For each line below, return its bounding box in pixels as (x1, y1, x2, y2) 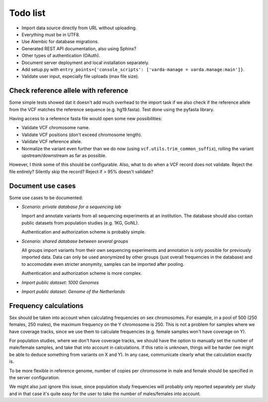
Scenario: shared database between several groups (21, 238, 129, 244)
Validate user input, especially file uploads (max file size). (21, 74, 139, 80)
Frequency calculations (9, 301, 84, 310)
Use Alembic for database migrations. (21, 39, 99, 45)
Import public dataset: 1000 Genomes (21, 279, 99, 285)
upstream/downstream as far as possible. (21, 152, 107, 159)
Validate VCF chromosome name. (21, 125, 90, 131)
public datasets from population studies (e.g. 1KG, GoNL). (21, 220, 139, 226)
